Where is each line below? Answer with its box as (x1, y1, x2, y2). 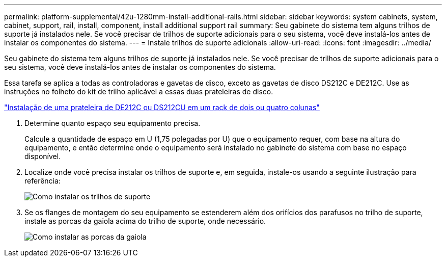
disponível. (24, 152, 61, 161)
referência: (24, 176, 61, 185)
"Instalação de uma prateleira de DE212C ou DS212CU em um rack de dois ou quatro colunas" (4, 103, 320, 112)
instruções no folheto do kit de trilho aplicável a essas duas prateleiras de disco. (4, 87, 273, 96)
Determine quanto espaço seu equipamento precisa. (24, 119, 201, 127)
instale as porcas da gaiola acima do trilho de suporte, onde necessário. (24, 217, 266, 225)
